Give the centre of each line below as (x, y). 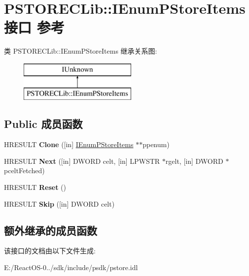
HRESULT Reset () (35, 187)
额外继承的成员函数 (51, 230)
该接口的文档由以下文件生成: (50, 251)
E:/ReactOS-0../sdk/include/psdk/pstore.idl (71, 267)
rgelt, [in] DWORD (194, 161)
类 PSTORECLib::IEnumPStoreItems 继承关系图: (81, 51)
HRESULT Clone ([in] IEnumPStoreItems (69, 144)
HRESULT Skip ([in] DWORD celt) (59, 203)
